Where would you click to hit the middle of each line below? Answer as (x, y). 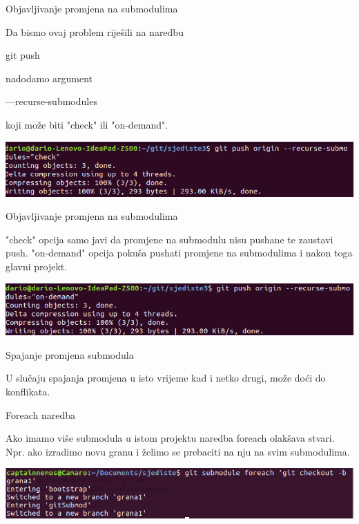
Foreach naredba (41, 414)
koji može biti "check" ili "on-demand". (87, 124)
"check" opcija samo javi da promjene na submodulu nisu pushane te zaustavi (169, 239)
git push (23, 55)
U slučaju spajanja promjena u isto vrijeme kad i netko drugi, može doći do (166, 378)
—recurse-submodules (51, 101)
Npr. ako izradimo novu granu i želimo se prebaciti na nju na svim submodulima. (178, 451)
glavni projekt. (37, 266)
